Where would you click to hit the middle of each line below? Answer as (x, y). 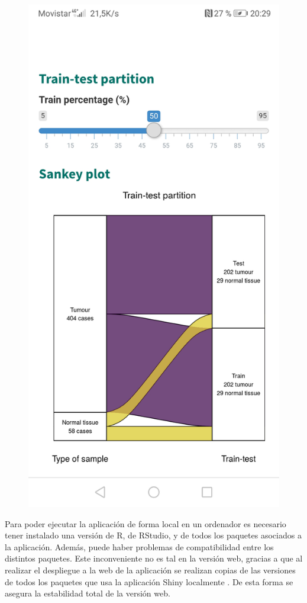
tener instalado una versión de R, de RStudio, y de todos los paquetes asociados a (153, 535)
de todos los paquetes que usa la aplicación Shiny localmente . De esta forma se (149, 581)
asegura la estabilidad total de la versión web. (88, 593)
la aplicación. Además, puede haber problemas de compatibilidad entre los (139, 546)
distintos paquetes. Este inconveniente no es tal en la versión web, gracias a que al (154, 558)
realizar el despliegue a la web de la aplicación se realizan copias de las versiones (150, 570)
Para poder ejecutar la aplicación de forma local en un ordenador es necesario (146, 523)
